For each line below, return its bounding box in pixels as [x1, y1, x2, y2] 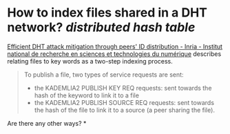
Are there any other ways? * [7, 119, 87, 127]
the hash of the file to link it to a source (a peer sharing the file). [34, 106, 216, 114]
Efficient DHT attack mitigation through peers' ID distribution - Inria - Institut [7, 42, 222, 50]
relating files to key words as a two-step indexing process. [7, 57, 174, 65]
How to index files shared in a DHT [7, 5, 208, 21]
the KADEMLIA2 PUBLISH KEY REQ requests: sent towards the [34, 84, 212, 92]
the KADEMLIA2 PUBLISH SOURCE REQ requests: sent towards [34, 98, 215, 106]
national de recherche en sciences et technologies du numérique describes [7, 50, 222, 58]
